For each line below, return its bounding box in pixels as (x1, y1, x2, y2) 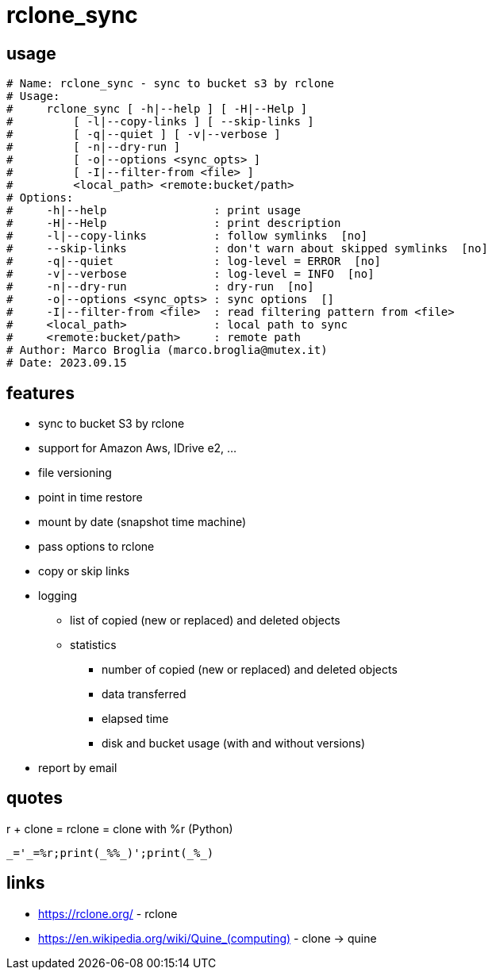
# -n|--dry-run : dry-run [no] (6, 280, 314, 294)
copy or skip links (38, 564, 130, 578)
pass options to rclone (38, 540, 155, 554)
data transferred (102, 687, 186, 701)
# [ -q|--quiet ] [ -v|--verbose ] (6, 128, 281, 141)
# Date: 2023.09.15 (6, 356, 127, 370)
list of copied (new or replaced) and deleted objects (70, 613, 340, 628)
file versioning (38, 466, 112, 480)
